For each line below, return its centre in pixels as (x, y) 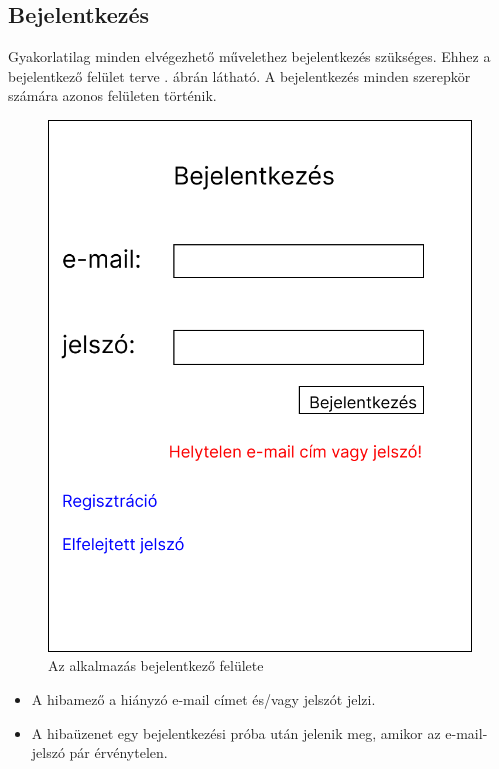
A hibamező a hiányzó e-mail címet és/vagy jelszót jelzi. (203, 698)
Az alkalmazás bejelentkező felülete (156, 665)
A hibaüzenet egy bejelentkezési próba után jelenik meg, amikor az (236, 732)
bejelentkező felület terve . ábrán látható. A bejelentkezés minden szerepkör (239, 75)
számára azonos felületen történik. (112, 95)
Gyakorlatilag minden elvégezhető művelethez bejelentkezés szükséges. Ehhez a (249, 56)
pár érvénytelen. (118, 752)
